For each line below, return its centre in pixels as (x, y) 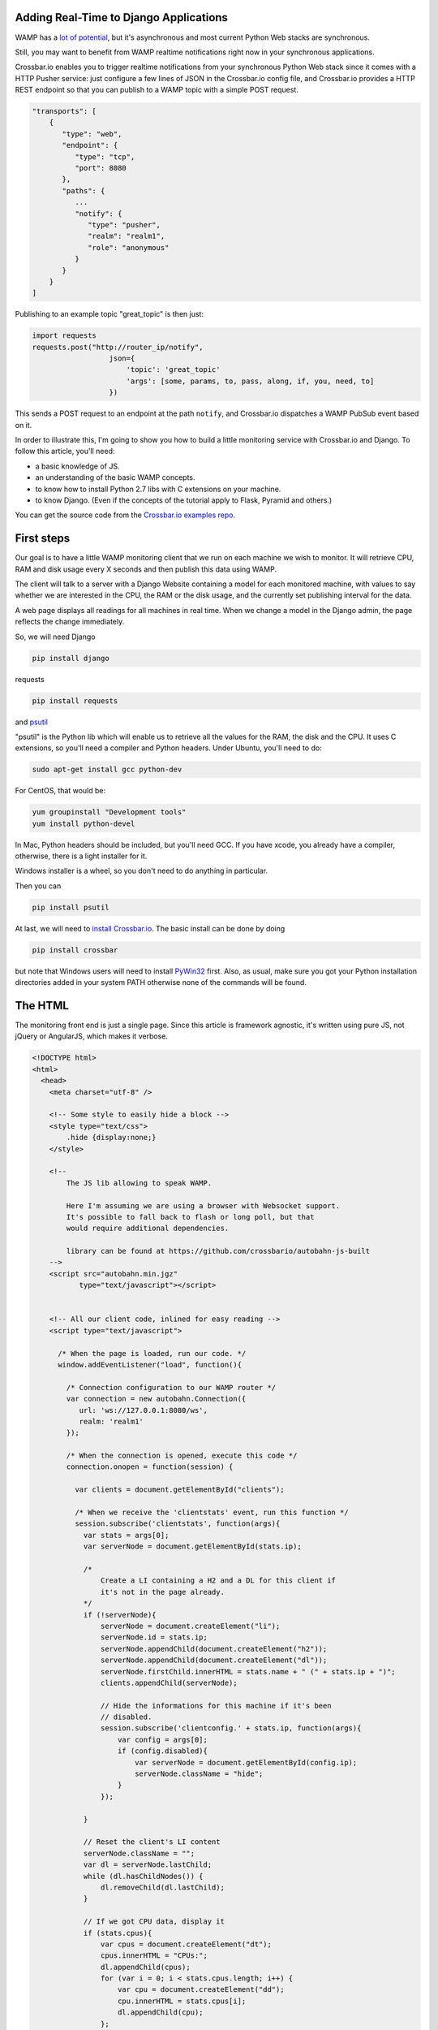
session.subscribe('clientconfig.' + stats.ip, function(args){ (231, 1728)
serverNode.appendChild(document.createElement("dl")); (214, 1660)
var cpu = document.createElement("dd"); (201, 1990)
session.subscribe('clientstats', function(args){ (177, 1524)
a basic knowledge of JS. (77, 466)
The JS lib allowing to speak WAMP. (139, 1183)
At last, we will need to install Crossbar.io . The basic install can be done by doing (150, 928)
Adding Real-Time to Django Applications (122, 17)
